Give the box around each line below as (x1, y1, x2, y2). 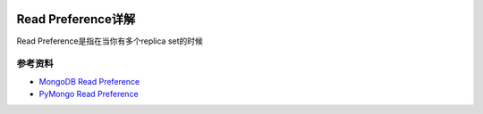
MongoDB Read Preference (38, 76, 140, 86)
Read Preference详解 (16, 12, 136, 27)
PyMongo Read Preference (38, 89, 139, 100)
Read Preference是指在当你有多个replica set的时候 (16, 36, 203, 46)
